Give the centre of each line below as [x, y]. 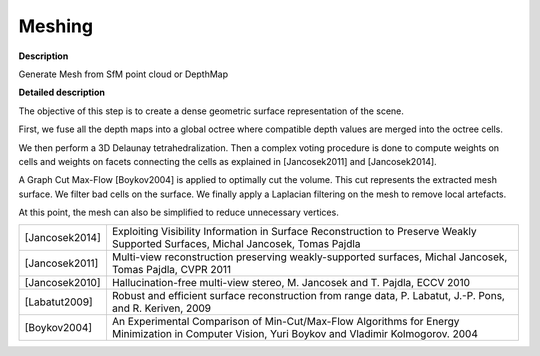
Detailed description [61, 92]
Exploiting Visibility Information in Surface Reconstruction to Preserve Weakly [294, 232]
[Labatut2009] [59, 302]
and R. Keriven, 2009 [161, 308]
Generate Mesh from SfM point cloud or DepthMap [123, 74]
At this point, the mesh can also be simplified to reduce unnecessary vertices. [178, 212]
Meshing [56, 26]
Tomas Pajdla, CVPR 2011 [171, 270]
